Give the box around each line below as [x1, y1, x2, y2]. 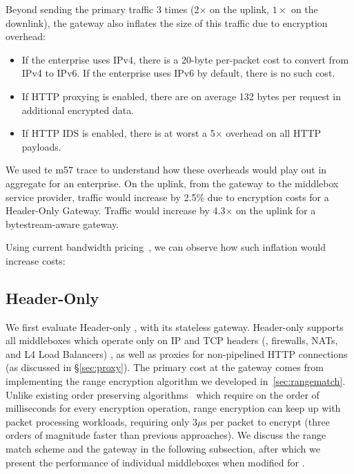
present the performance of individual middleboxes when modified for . [6, 455, 305, 469]
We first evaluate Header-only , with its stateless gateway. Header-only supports [6, 319, 344, 334]
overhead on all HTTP [226, 126, 322, 140]
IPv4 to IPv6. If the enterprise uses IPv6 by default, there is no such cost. [21, 66, 335, 80]
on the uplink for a [235, 203, 316, 218]
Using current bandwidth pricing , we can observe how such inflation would [6, 240, 326, 254]
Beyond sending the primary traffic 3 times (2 [6, 2, 199, 16]
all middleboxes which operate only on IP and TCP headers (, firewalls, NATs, [6, 333, 338, 348]
